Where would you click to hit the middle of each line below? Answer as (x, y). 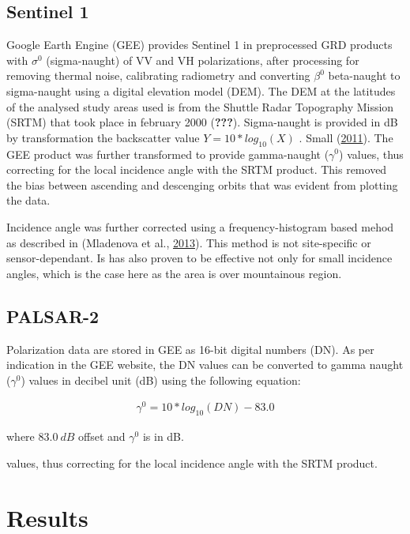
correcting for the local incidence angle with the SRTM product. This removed (197, 169)
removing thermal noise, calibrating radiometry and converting (158, 75)
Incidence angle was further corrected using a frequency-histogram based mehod (200, 226)
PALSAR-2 (53, 316)
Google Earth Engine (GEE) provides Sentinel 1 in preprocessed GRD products (199, 45)
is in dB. (163, 436)
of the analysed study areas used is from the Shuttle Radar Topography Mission (200, 106)
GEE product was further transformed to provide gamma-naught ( (168, 154)
